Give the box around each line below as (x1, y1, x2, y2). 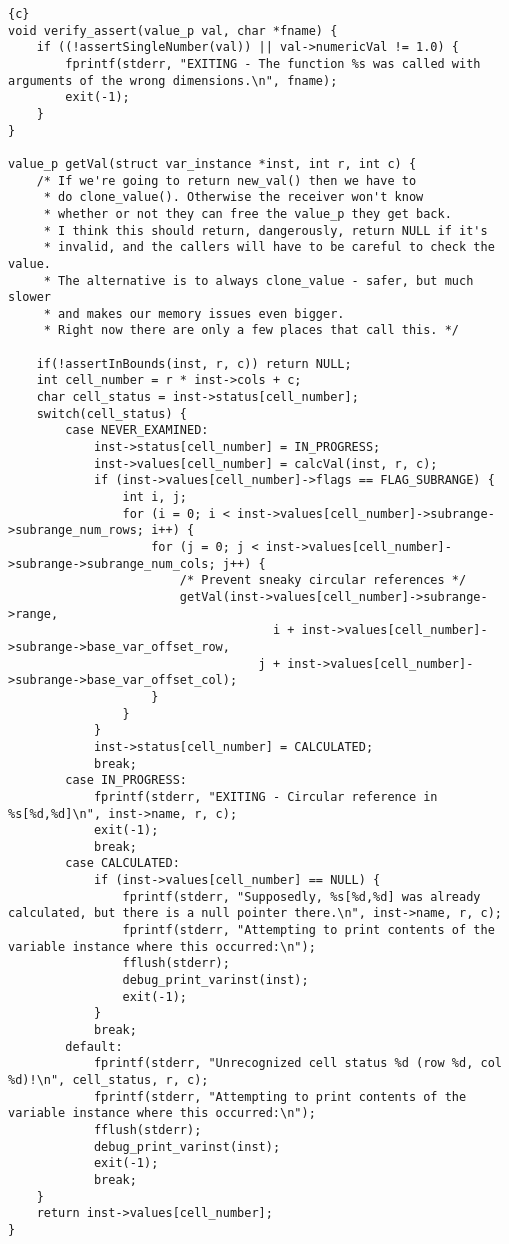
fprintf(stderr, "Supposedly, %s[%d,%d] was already (122, 889, 481, 904)
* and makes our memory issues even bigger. (43, 306, 345, 321)
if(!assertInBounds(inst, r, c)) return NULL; (36, 356, 352, 371)
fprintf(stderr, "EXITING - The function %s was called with (65, 56, 481, 71)
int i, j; (122, 490, 187, 505)
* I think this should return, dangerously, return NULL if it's (43, 223, 488, 238)
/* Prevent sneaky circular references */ (179, 573, 467, 588)
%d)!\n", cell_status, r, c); (8, 1073, 209, 1087)
